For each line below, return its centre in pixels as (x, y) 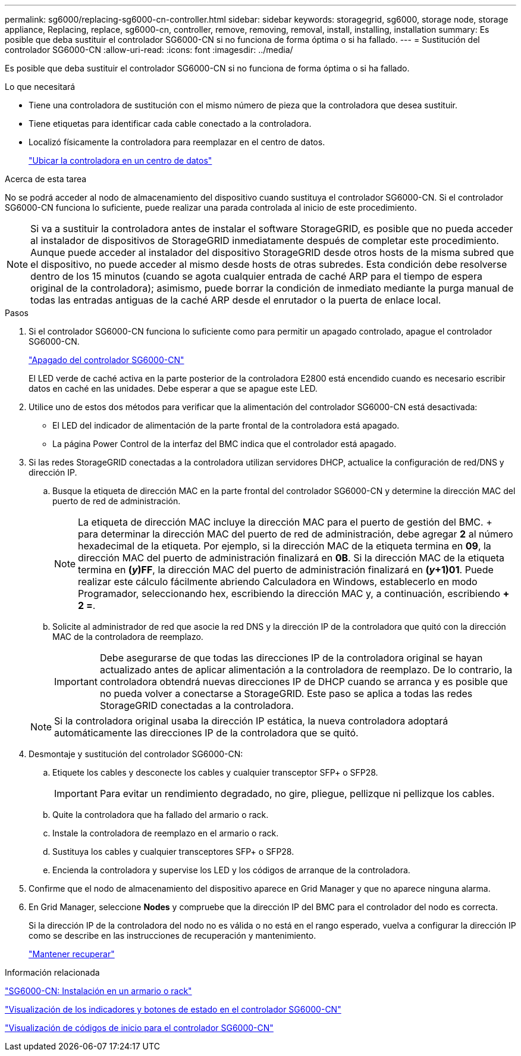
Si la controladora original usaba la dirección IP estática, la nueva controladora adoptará (251, 721)
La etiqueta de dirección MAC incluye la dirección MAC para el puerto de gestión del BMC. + (285, 522)
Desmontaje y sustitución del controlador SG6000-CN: (136, 754)
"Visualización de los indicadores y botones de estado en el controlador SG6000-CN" (173, 1009)
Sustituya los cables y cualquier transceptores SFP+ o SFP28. (173, 852)
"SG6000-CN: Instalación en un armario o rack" (98, 991)
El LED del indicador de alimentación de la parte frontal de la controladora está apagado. (226, 425)
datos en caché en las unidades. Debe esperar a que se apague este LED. (173, 388)
